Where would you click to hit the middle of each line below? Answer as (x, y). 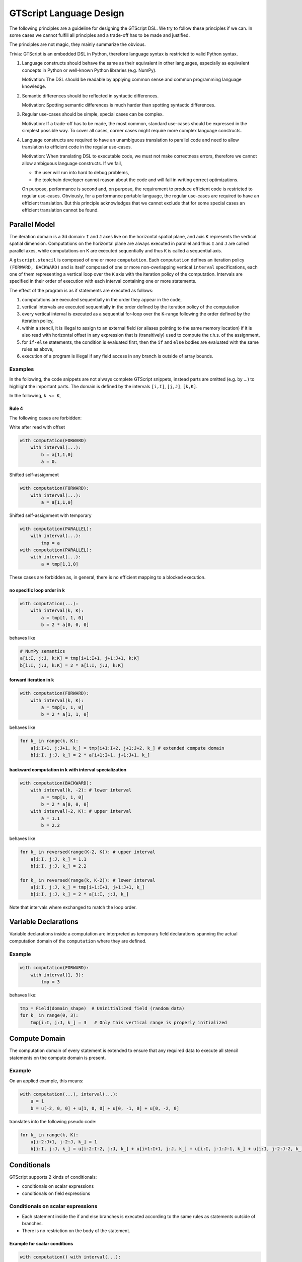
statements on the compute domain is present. (58, 1058)
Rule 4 (16, 408)
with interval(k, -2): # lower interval (81, 790)
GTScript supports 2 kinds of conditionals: (53, 1177)
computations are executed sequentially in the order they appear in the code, (102, 300)
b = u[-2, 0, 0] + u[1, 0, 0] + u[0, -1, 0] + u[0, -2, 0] (105, 1108)
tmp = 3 (51, 982)
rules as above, (38, 349)
